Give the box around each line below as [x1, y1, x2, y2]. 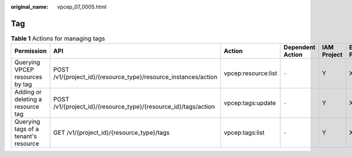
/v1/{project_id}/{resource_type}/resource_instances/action [53, 73, 218, 81]
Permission [14, 47, 47, 55]
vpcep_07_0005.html [57, 4, 107, 10]
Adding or [14, 88, 42, 96]
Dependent [283, 43, 316, 52]
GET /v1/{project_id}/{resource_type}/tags [53, 129, 170, 137]
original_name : [11, 4, 49, 10]
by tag [14, 80, 32, 88]
